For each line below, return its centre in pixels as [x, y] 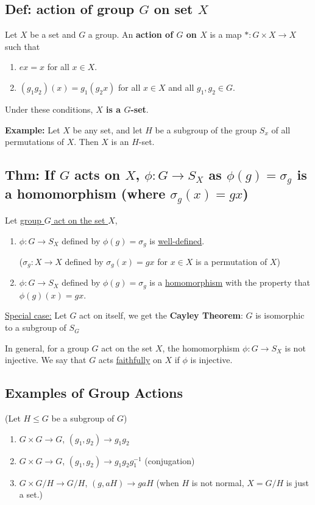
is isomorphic [280, 315]
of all [281, 129]
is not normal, [218, 482]
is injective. [211, 360]
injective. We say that [46, 360]
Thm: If [30, 175]
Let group [23, 220]
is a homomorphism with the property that [230, 282]
